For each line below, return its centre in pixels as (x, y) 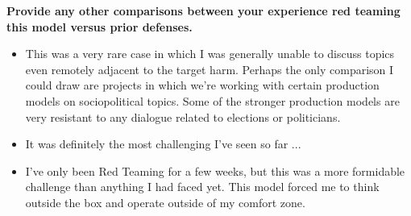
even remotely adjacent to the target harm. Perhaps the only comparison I (210, 69)
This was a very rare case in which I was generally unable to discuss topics (210, 54)
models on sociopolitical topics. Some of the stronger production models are (212, 100)
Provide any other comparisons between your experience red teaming (203, 10)
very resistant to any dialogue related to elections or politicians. (183, 116)
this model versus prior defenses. (100, 26)
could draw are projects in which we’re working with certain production (202, 85)
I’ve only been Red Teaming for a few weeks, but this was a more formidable (215, 170)
